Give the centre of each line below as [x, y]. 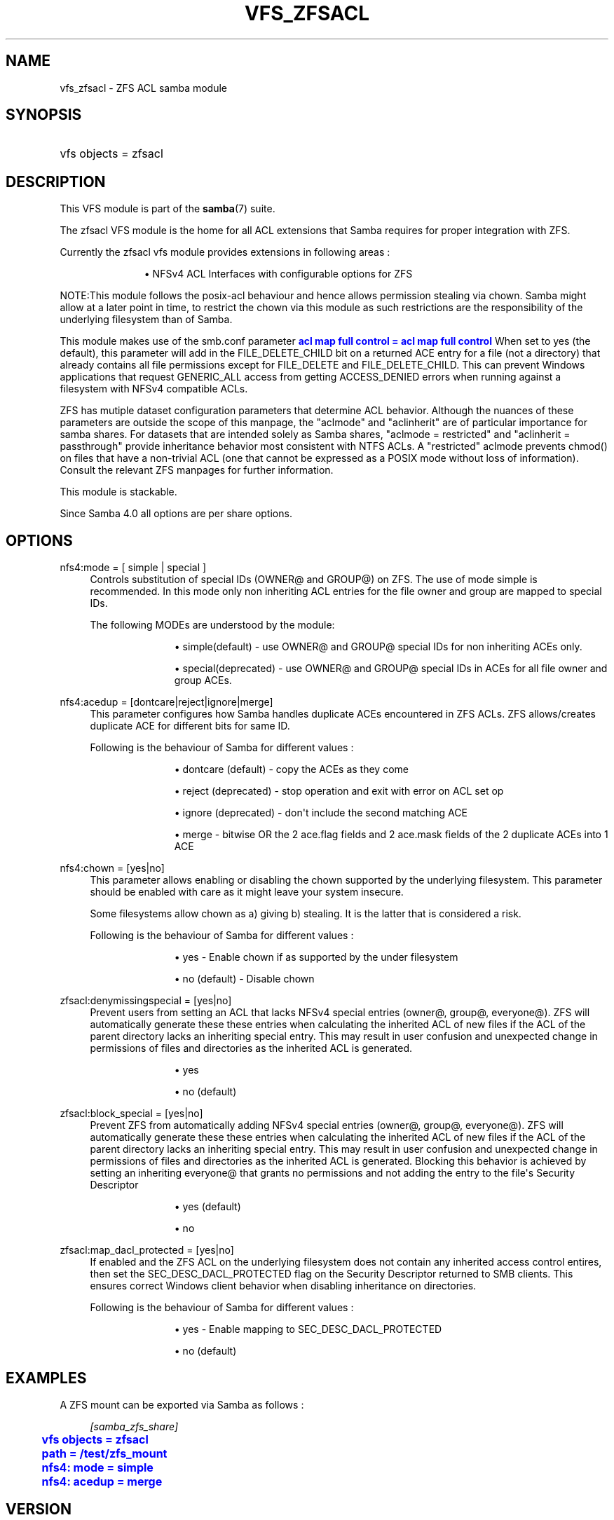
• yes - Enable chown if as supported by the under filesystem [316, 957]
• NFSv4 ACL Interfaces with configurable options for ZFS [278, 274]
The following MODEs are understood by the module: [212, 625]
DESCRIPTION [56, 182]
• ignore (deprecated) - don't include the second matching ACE [321, 813]
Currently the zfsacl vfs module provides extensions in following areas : [225, 252]
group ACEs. [203, 680]
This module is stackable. [118, 492]
